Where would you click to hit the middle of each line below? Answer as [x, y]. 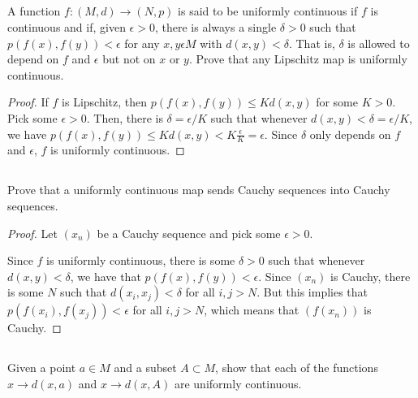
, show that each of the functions [297, 368]
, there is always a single [215, 26]
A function [34, 11]
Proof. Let [32, 233]
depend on [33, 59]
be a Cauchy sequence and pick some [189, 233]
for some [337, 102]
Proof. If [28, 102]
